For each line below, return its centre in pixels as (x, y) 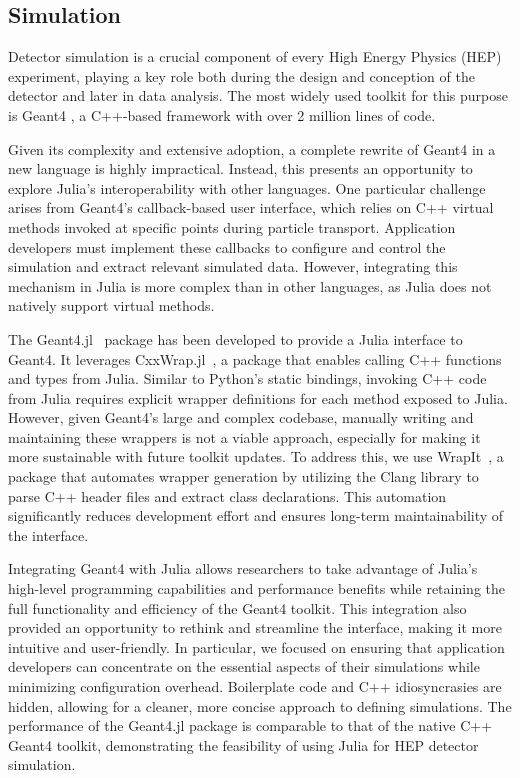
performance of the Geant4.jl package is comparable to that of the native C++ (250, 725)
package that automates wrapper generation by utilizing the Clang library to (243, 476)
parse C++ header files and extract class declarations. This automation (227, 495)
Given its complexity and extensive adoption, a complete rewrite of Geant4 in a (252, 148)
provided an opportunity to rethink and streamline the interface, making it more (255, 627)
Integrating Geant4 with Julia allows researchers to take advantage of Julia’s (243, 568)
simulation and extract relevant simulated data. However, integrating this (233, 266)
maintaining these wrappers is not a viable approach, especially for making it (244, 436)
